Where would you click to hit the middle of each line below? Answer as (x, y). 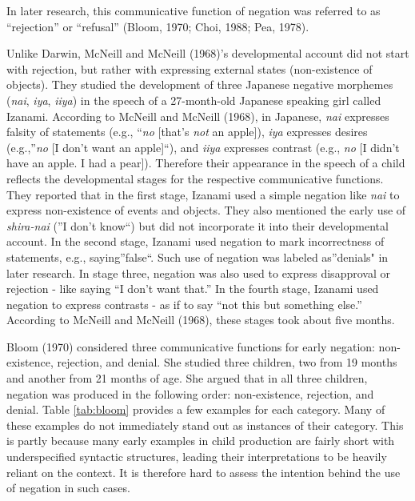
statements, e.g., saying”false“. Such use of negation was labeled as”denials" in (198, 257)
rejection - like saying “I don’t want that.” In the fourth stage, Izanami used (193, 289)
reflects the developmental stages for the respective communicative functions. (195, 178)
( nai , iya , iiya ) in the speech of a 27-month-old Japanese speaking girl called (194, 100)
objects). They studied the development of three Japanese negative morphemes (200, 84)
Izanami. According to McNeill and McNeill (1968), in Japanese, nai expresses (198, 116)
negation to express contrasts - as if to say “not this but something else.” (184, 304)
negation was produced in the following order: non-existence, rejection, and (190, 393)
